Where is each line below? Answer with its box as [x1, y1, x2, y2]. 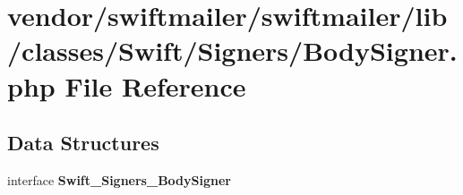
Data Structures [7, 129, 159, 157]
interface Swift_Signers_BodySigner [7, 170, 231, 189]
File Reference [64, 67, 246, 104]
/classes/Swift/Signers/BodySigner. [7, 32, 458, 69]
